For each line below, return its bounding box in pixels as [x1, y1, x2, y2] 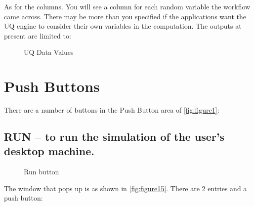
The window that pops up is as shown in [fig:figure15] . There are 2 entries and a [4, 183, 247, 193]
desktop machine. [4, 143, 94, 159]
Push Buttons [4, 76, 100, 96]
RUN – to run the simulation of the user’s [4, 129, 225, 144]
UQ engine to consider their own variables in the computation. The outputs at [4, 21, 242, 31]
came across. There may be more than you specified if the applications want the [4, 11, 246, 21]
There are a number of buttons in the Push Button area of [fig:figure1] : [4, 105, 219, 115]
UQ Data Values [24, 47, 74, 57]
